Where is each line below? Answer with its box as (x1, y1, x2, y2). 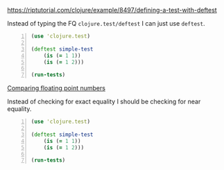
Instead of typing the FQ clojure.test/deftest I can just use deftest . (7, 19, 205, 27)
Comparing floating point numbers (7, 84, 106, 92)
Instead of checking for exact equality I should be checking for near (7, 97, 201, 106)
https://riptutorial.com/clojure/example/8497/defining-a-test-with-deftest (7, 6, 217, 14)
